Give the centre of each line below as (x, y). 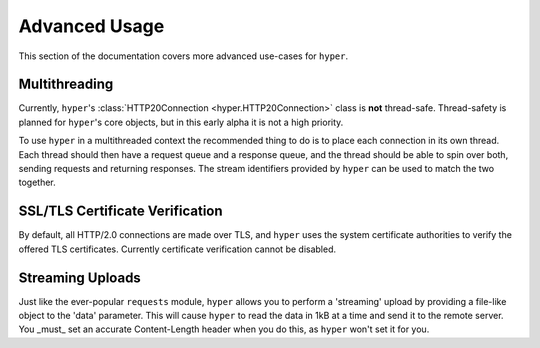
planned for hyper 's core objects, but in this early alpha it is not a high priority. (181, 122)
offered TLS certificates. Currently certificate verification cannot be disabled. (177, 249)
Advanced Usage (91, 26)
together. (37, 182)
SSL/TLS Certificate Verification (121, 211)
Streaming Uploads (80, 277)
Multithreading (66, 84)
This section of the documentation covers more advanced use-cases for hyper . (183, 56)
